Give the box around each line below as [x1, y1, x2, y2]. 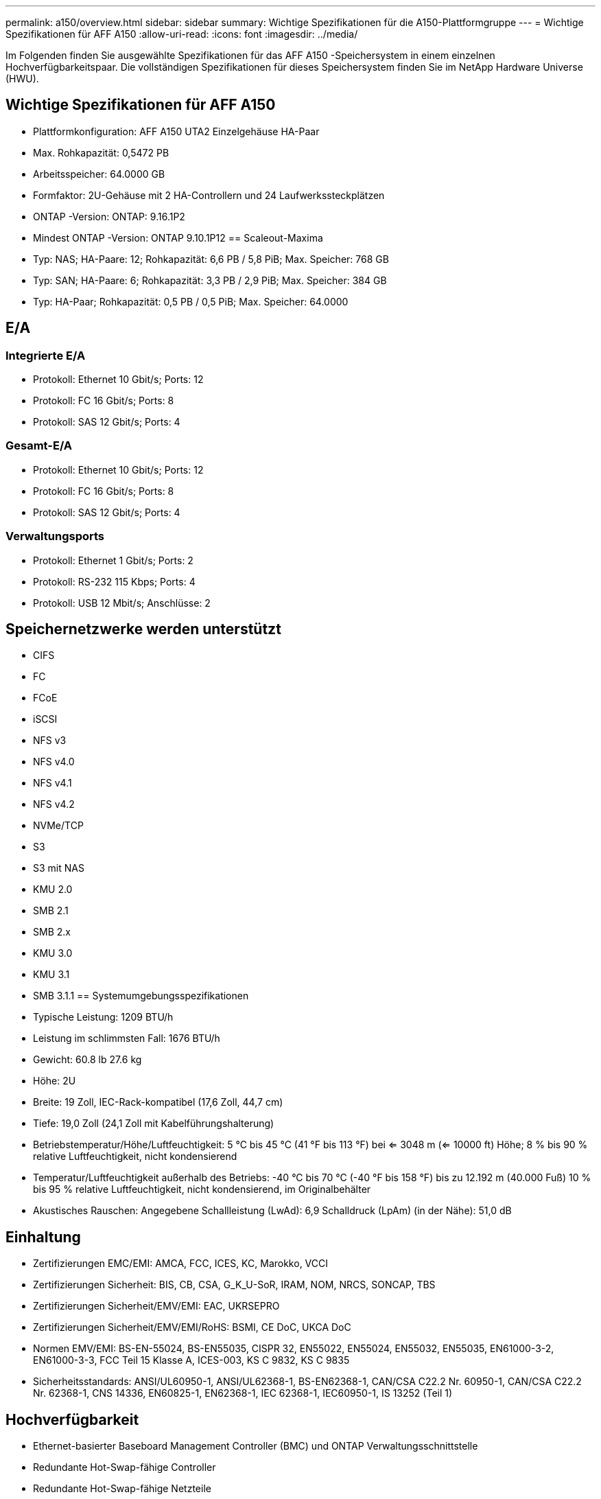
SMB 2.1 [33, 905, 69, 917]
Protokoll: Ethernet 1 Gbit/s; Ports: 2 [33, 554, 193, 566]
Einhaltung [5, 1228, 81, 1246]
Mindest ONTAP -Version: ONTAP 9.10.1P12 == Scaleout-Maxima [33, 231, 323, 244]
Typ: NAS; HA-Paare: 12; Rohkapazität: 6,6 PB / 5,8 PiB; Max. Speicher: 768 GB [33, 253, 389, 265]
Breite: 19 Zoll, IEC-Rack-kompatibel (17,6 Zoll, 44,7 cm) [33, 1096, 283, 1108]
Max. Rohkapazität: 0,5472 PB [33, 146, 169, 159]
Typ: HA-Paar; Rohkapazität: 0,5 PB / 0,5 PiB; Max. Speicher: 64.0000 [33, 295, 349, 307]
